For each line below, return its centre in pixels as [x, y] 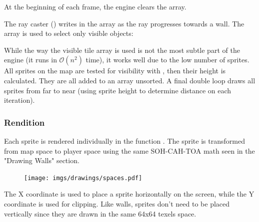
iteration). [19, 100]
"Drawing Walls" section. [42, 160]
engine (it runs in [30, 60]
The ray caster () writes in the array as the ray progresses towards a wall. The [124, 23]
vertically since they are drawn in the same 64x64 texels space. [100, 213]
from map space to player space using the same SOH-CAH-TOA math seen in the [129, 150]
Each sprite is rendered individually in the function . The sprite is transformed [124, 140]
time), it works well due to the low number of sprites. [167, 60]
